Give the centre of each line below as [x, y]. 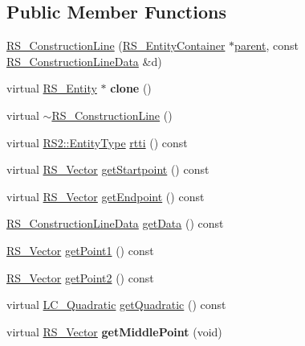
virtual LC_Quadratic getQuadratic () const [116, 305]
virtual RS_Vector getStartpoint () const [108, 169]
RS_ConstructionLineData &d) [84, 61]
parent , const [266, 45]
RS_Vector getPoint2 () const [80, 277]
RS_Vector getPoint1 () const [80, 250]
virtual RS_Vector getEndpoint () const [106, 196]
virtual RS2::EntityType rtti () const [97, 142]
